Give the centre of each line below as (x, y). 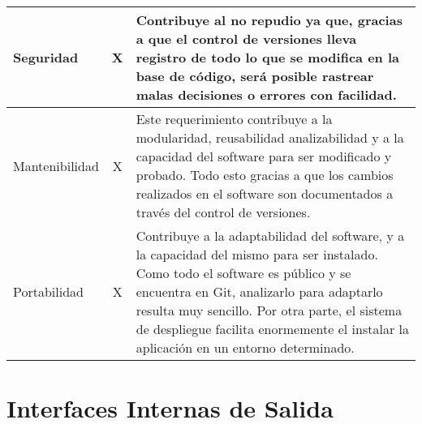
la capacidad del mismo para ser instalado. (257, 254)
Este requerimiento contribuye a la (234, 119)
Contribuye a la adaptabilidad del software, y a (270, 236)
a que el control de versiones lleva (246, 39)
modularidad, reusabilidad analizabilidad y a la (270, 137)
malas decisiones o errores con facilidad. (266, 94)
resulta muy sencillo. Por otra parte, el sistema (269, 310)
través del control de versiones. (223, 212)
